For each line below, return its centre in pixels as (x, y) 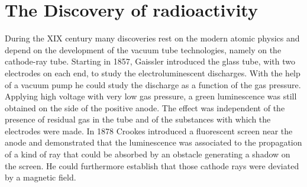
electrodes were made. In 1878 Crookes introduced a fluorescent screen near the (149, 130)
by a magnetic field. (41, 177)
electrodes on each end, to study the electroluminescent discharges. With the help (153, 72)
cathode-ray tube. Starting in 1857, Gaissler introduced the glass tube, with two (150, 61)
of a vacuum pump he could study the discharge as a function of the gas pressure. (153, 84)
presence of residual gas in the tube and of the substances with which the (138, 119)
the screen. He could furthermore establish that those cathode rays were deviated (152, 165)
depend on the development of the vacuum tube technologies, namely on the (143, 49)
